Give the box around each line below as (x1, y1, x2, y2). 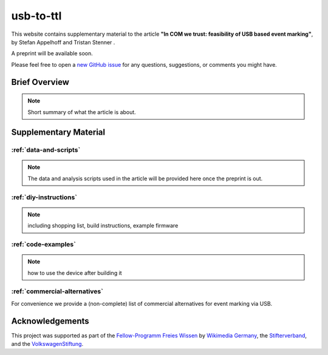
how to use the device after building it (27, 269, 122, 276)
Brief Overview (11, 76, 70, 87)
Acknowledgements (11, 316, 89, 326)
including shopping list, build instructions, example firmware (27, 222, 179, 229)
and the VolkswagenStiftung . (11, 340, 84, 347)
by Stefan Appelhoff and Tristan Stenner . (11, 38, 115, 46)
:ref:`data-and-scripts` (11, 146, 81, 154)
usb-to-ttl (11, 9, 62, 22)
